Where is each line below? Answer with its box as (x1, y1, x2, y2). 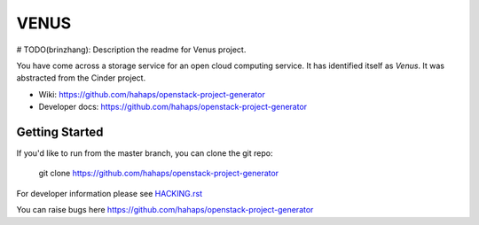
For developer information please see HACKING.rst (16, 188, 203, 198)
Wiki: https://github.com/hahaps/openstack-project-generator (38, 89, 265, 99)
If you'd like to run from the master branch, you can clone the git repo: (16, 148, 273, 159)
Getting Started (16, 124, 104, 139)
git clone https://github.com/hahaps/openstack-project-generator (38, 168, 279, 179)
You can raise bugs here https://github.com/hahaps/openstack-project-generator (16, 205, 314, 215)
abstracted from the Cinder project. (16, 73, 146, 83)
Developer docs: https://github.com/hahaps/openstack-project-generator (38, 102, 308, 112)
